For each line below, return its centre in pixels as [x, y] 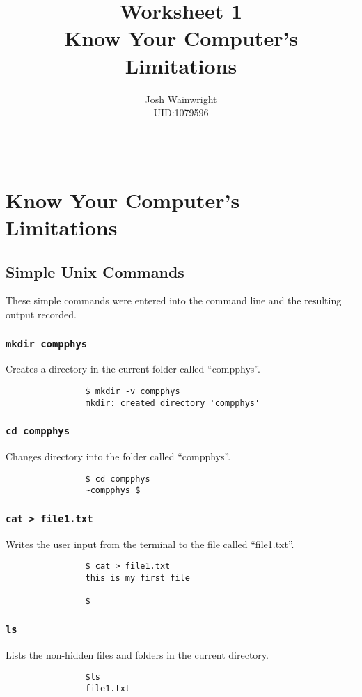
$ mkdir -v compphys [133, 392]
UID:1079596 [181, 112]
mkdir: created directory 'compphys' [173, 403]
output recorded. [41, 314]
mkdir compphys [47, 344]
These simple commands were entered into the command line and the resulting [174, 300]
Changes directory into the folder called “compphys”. [118, 456]
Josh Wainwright [181, 99]
